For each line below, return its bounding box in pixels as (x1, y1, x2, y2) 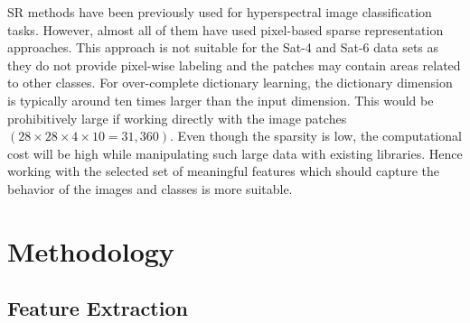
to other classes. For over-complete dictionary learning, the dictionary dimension (7, 73, 453, 92)
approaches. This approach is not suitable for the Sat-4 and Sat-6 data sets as (7, 38, 439, 57)
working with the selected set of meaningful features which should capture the (7, 161, 439, 180)
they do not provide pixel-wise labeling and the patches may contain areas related (7, 55, 461, 74)
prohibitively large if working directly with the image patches (7, 108, 347, 127)
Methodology (7, 232, 174, 269)
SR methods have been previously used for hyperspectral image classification (7, 3, 432, 21)
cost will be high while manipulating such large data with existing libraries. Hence (7, 143, 463, 162)
